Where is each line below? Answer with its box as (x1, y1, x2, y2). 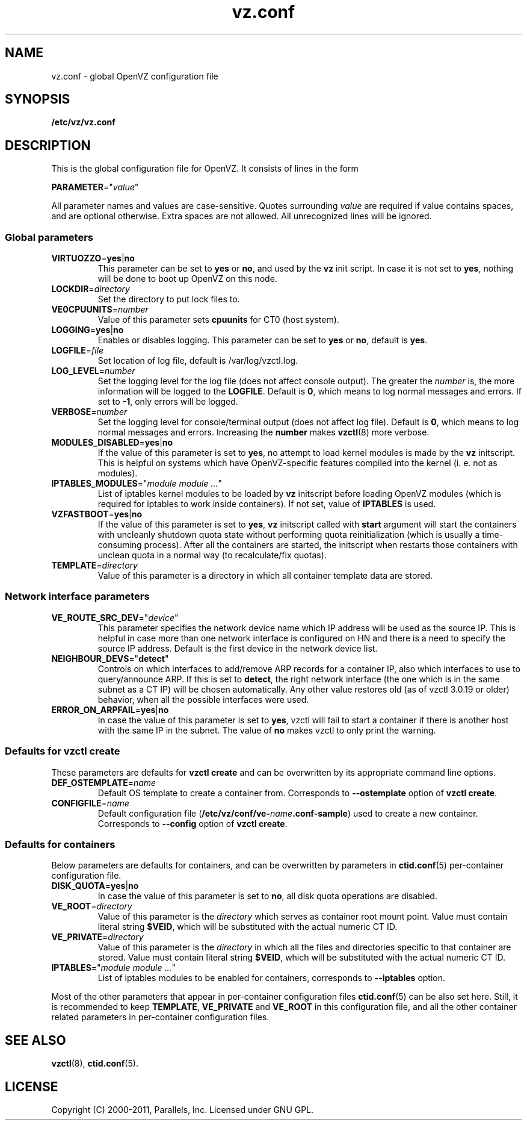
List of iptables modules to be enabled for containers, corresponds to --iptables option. (97, 973, 446, 983)
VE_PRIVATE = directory (51, 932, 144, 943)
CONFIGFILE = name (51, 797, 129, 808)
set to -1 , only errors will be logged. (97, 396, 238, 407)
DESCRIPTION (5, 137, 91, 153)
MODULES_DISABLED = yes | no (51, 437, 173, 448)
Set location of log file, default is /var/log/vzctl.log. (97, 355, 298, 366)
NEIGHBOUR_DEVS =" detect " (51, 653, 169, 664)
